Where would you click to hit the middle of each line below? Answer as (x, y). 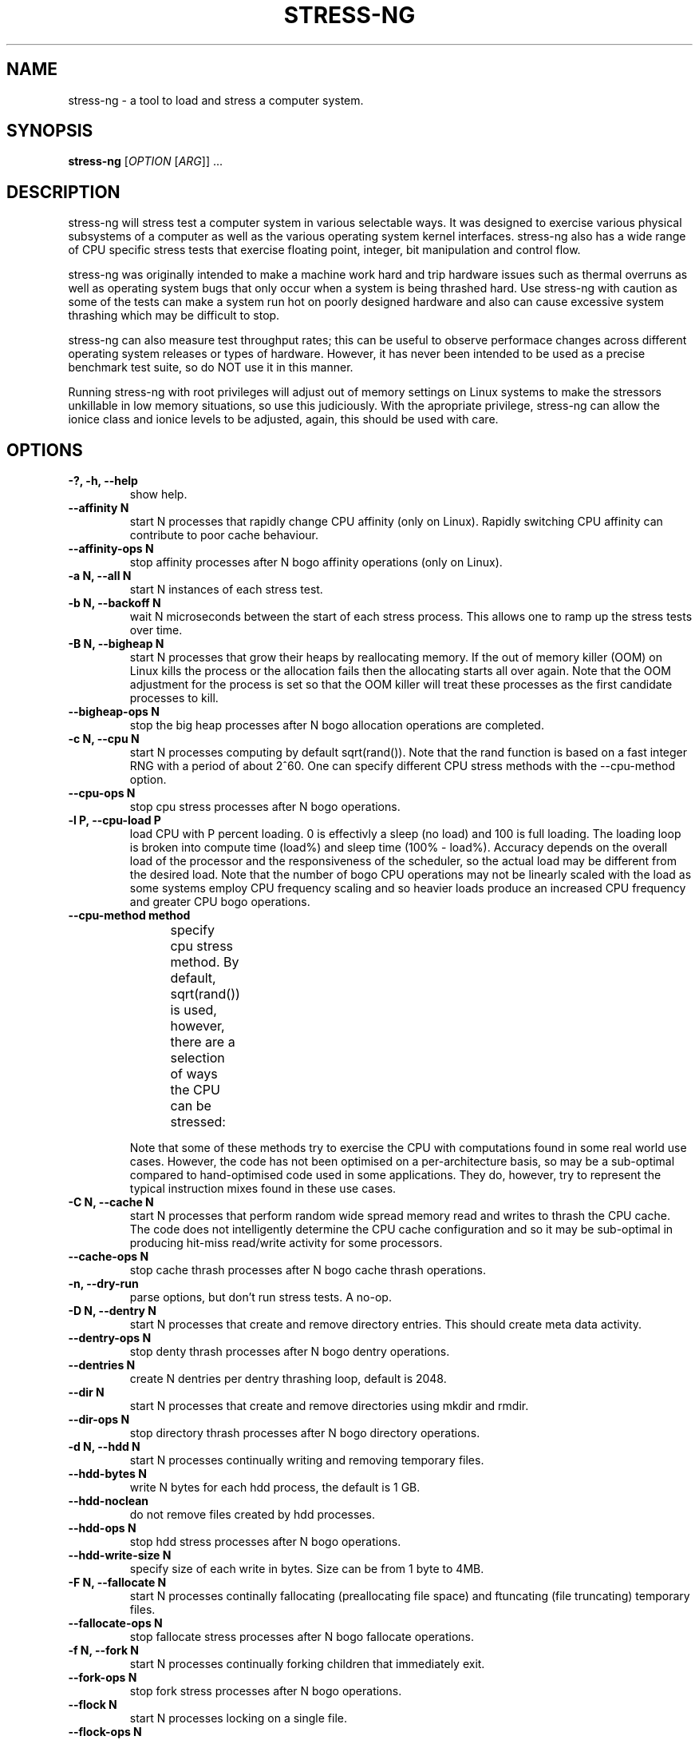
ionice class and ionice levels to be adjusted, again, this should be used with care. (283, 419)
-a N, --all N (100, 576)
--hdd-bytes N (107, 1474)
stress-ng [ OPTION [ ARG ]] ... (146, 161)
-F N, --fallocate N (117, 1583)
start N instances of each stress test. (226, 590)
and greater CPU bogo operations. (220, 902)
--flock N (93, 1705)
